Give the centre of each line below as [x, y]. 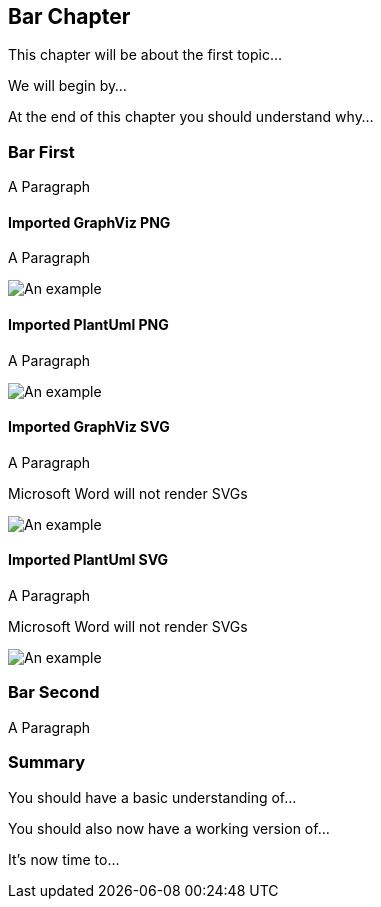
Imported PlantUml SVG [88, 560]
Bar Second [54, 692]
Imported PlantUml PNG [88, 324]
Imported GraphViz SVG [89, 427]
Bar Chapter [69, 16]
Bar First [41, 151]
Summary [47, 762]
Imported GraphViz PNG [89, 222]
